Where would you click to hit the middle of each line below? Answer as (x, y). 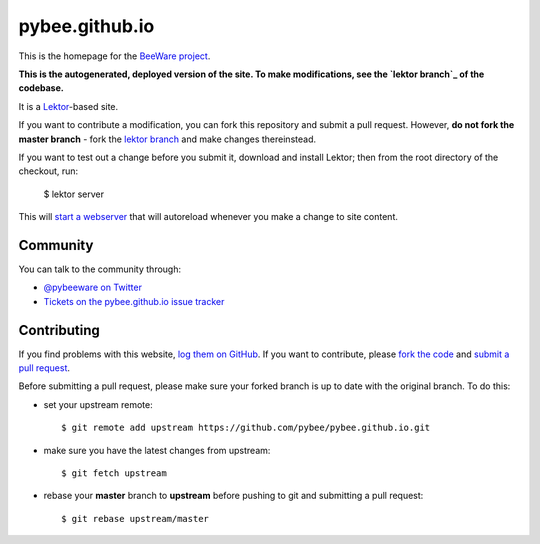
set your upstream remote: (98, 404)
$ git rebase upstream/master (135, 518)
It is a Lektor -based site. (68, 106)
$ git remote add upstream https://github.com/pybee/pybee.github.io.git (246, 428)
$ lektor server (74, 194)
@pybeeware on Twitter (92, 287)
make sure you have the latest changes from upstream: (157, 450)
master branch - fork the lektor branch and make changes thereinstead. (167, 139)
